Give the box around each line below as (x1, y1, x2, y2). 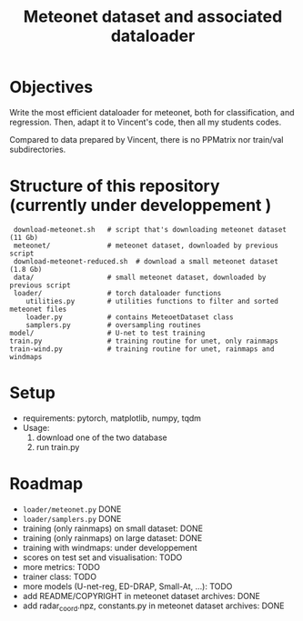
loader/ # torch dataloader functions (13, 288, 222, 297)
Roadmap (9, 474, 84, 494)
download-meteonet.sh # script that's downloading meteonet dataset (13, 225, 287, 234)
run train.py (35, 441, 80, 452)
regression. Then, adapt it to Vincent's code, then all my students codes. (9, 116, 282, 127)
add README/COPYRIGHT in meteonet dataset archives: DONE (22, 590, 261, 601)
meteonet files (9, 305, 67, 314)
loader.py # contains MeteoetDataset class (25, 312, 234, 322)
